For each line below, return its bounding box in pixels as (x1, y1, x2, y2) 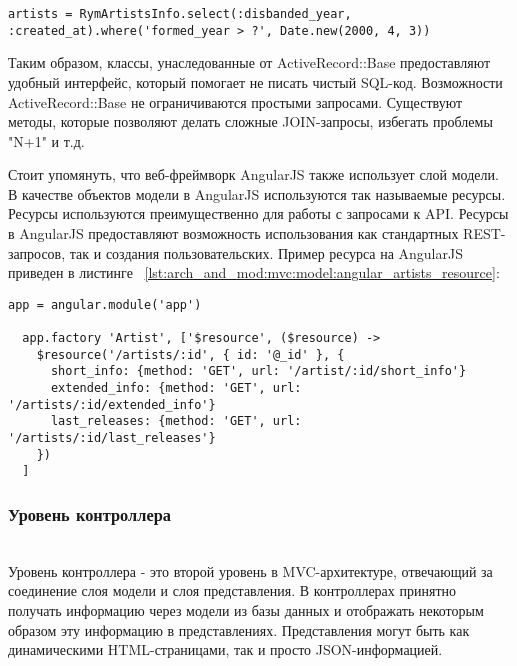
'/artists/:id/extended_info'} (8, 397, 216, 412)
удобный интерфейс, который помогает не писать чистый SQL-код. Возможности (8, 71, 503, 92)
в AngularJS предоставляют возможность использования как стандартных (8, 223, 459, 244)
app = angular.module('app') (8, 297, 202, 312)
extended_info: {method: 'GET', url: (50, 381, 302, 396)
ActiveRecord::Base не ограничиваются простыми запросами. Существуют (8, 91, 463, 112)
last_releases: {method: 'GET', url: (50, 414, 302, 429)
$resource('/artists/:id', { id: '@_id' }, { (36, 347, 345, 362)
